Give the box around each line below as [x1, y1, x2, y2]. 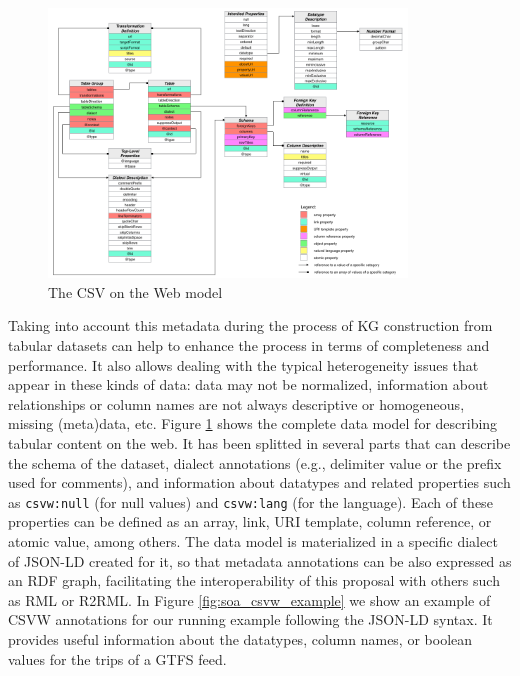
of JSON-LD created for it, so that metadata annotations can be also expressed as [8, 550, 512, 571]
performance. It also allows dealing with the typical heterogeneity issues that [8, 354, 479, 375]
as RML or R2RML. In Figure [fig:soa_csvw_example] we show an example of [8, 589, 491, 610]
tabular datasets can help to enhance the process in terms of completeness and [8, 335, 490, 356]
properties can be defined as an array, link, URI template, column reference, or [8, 511, 492, 532]
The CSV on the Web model [48, 281, 223, 302]
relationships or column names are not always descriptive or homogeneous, [8, 393, 465, 414]
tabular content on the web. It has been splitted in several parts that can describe [8, 433, 511, 454]
